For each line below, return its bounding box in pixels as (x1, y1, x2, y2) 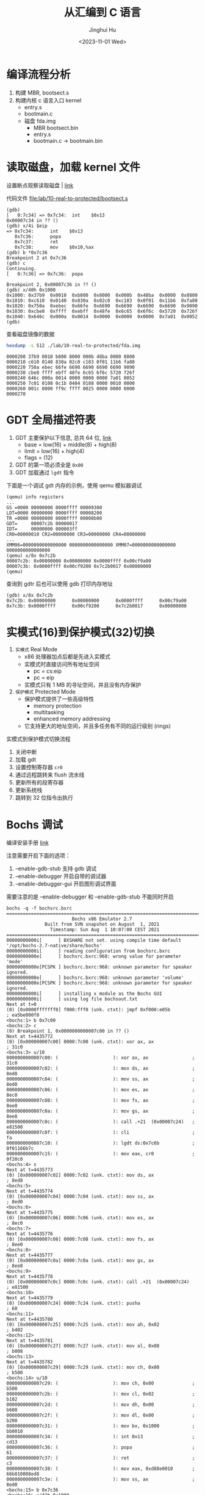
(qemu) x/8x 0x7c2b (6, 553, 56, 559)
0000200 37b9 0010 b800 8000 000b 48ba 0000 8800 (6, 353, 135, 360)
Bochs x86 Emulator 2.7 (71, 916, 132, 922)
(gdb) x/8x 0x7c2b (6, 592, 53, 598)
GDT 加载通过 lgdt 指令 (15, 469, 74, 476)
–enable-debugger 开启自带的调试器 (15, 873, 107, 880)
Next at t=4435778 (6, 1274, 53, 1280)
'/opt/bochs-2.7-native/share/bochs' (6, 943, 103, 949)
